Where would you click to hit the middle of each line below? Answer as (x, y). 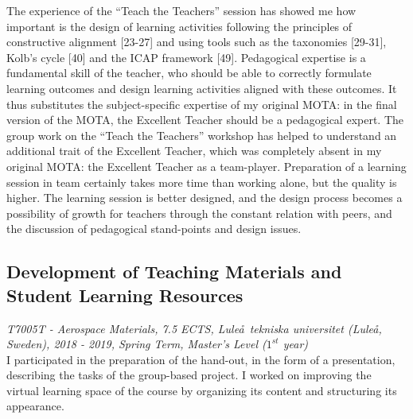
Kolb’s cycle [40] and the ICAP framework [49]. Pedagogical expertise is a (186, 57)
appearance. (35, 406)
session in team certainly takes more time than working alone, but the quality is (202, 182)
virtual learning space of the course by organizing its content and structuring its (202, 390)
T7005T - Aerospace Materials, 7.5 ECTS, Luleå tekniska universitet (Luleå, (194, 328)
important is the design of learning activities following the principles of (179, 26)
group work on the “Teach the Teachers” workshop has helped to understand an (202, 135)
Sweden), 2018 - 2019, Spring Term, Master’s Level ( (136, 344)
